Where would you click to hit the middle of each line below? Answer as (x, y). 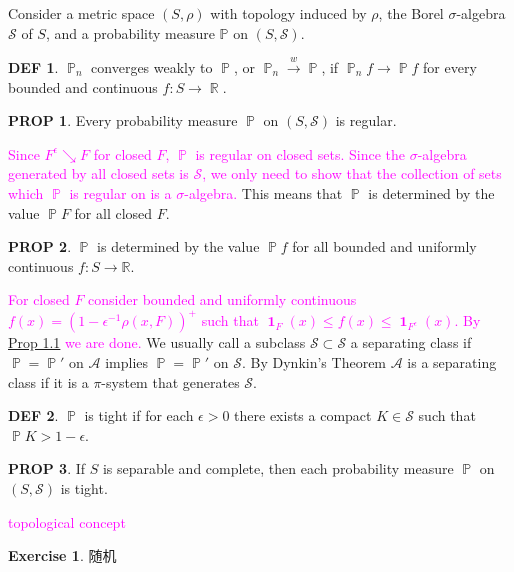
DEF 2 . (33, 415)
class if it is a (48, 381)
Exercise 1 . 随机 (62, 555)
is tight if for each (139, 415)
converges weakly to (152, 66)
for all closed (113, 212)
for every (450, 66)
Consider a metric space (81, 13)
